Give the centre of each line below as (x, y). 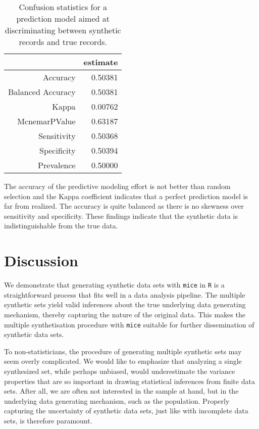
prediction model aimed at (63, 18)
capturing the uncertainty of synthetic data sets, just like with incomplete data (126, 411)
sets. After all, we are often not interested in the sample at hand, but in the (121, 391)
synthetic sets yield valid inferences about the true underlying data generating (125, 304)
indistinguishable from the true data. (61, 226)
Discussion (41, 260)
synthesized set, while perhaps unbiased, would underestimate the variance (120, 371)
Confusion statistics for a (63, 7)
